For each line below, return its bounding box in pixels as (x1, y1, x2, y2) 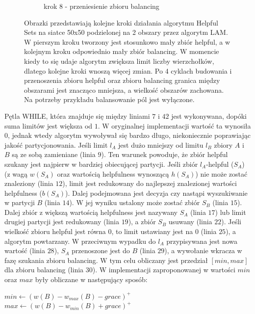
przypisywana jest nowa (166, 235, 238, 246)
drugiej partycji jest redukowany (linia (4, 216, 119, 227)
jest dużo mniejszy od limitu (118, 139, 204, 150)
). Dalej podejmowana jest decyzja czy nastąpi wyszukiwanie (65, 187, 248, 198)
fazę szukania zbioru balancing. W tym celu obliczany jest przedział (4, 255, 208, 265)
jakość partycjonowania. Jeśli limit (4, 139, 108, 150)
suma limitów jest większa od (4, 120, 93, 131)
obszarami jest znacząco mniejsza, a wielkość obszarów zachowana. (24, 84, 224, 95)
